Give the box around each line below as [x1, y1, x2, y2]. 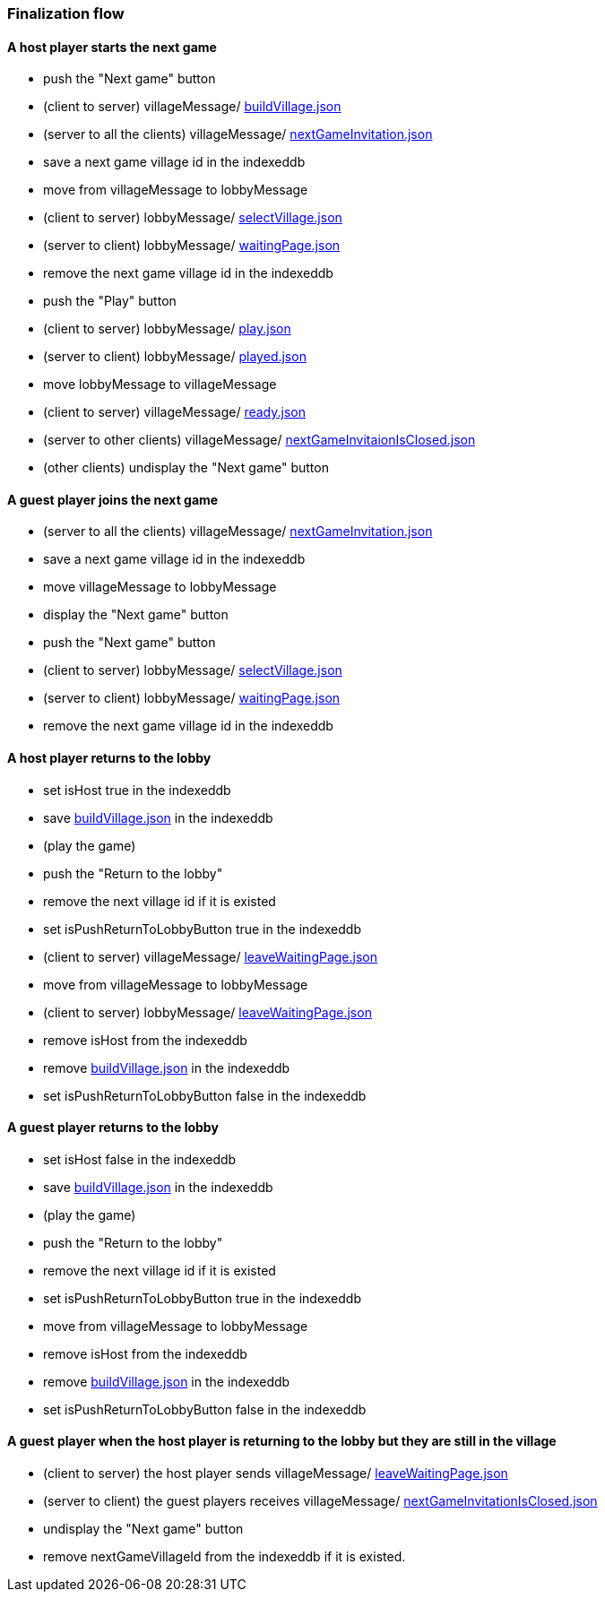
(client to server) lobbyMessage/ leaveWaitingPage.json [43, 1004, 372, 1020]
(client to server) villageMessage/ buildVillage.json [43, 99, 341, 115]
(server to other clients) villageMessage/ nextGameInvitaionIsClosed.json [43, 432, 476, 448]
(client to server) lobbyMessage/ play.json [43, 321, 291, 337]
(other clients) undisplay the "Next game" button [43, 460, 329, 476]
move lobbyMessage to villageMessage [43, 376, 277, 393]
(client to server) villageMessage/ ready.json [43, 404, 306, 420]
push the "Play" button [43, 293, 177, 309]
